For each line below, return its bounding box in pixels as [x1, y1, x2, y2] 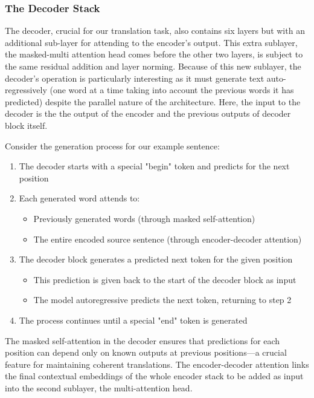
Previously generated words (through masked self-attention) [33, 212, 255, 224]
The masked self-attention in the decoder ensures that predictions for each [5, 334, 280, 347]
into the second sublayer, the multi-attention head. [5, 381, 193, 394]
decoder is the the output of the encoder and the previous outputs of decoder [5, 107, 291, 120]
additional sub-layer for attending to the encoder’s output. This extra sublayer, [5, 36, 298, 48]
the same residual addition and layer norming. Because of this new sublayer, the [5, 60, 301, 72]
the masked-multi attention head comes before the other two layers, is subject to [5, 48, 303, 60]
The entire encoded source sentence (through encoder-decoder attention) [33, 232, 302, 245]
